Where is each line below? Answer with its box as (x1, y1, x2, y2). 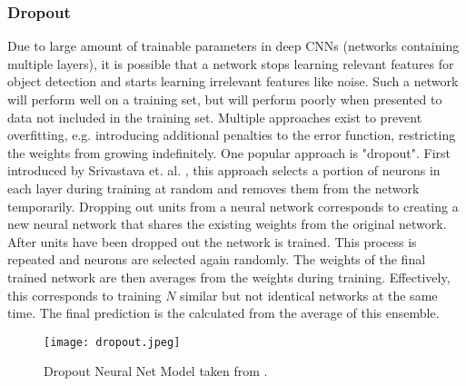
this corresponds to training (7, 285, 162, 304)
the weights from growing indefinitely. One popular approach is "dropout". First (7, 143, 451, 162)
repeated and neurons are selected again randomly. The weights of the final (7, 250, 426, 269)
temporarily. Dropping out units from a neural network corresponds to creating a (7, 196, 459, 215)
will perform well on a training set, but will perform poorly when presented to (7, 90, 442, 108)
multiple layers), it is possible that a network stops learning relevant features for (7, 54, 454, 73)
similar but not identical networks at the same (180, 285, 438, 304)
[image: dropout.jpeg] (44, 335, 181, 349)
